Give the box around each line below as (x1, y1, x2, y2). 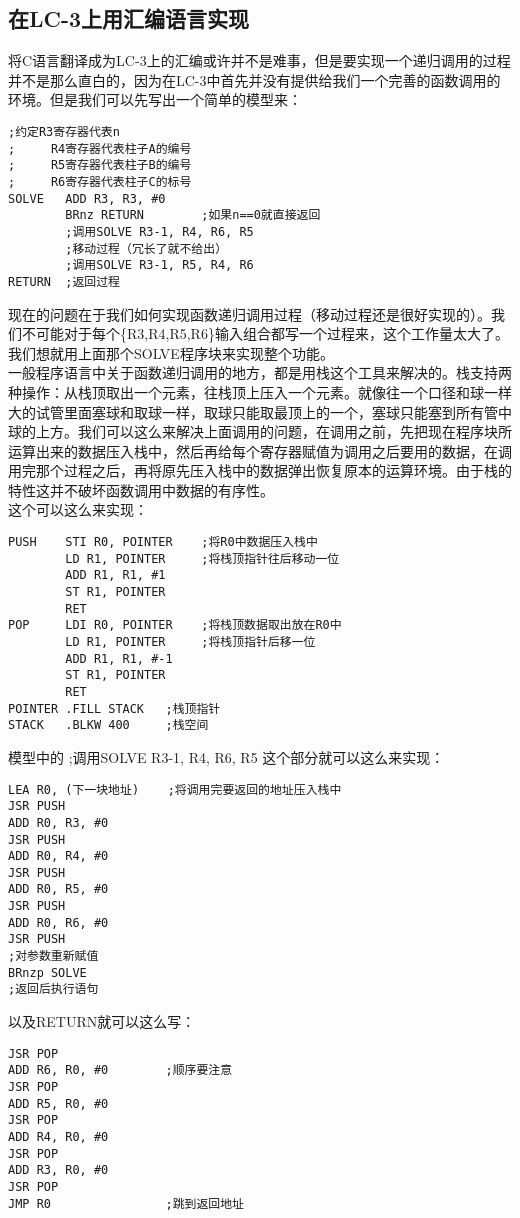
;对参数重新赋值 (8, 949, 99, 964)
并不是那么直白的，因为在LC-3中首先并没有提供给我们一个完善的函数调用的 (8, 69, 501, 90)
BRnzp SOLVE (8, 965, 87, 980)
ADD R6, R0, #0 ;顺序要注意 (8, 1063, 233, 1078)
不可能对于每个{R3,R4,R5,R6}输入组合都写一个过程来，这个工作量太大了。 (21, 323, 509, 344)
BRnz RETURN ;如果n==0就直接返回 (65, 208, 321, 223)
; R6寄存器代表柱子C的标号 (8, 174, 192, 189)
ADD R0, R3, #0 (8, 815, 109, 830)
